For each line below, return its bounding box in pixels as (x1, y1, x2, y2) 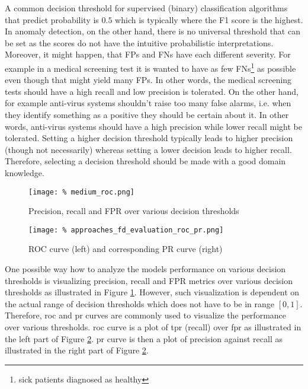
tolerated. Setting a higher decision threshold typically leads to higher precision (5, 132, 293, 144)
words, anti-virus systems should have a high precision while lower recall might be (5, 120, 302, 132)
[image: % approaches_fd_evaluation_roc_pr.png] (28, 225, 224, 234)
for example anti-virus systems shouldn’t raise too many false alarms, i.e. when (5, 97, 291, 109)
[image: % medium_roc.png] (28, 187, 134, 196)
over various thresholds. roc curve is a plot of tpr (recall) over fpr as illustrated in (5, 321, 301, 333)
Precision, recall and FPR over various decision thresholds (28, 205, 239, 217)
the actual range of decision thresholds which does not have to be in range (5, 297, 275, 310)
